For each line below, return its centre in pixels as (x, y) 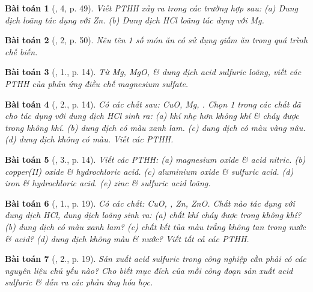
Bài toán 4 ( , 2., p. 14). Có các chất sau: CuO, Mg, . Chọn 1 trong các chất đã (153, 104)
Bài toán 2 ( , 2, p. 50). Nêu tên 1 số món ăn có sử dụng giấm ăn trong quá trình (156, 40)
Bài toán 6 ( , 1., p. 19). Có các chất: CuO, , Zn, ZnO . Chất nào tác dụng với (150, 203)
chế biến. (21, 51)
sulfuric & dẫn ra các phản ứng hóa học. (79, 282)
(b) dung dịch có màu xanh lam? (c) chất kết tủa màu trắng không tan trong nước (155, 226)
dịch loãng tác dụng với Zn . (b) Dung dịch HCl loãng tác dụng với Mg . (135, 20)
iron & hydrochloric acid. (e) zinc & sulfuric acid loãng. (108, 183)
